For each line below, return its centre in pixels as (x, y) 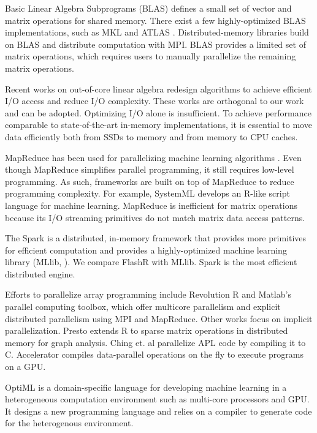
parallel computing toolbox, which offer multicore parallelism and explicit (143, 307)
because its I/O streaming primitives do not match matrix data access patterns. (155, 217)
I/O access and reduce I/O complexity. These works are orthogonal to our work (155, 101)
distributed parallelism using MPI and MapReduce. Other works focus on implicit (159, 318)
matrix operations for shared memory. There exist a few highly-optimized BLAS (155, 20)
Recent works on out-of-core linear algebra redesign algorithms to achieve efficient (158, 88)
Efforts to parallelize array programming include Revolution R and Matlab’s (148, 294)
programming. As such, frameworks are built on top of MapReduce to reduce (150, 181)
